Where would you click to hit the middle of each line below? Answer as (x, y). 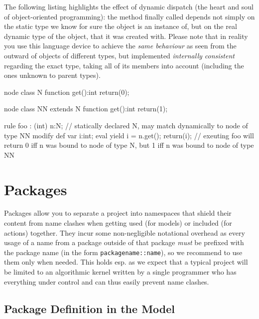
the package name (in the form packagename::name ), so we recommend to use (123, 252)
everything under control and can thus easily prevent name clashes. (107, 281)
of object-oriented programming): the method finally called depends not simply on (129, 16)
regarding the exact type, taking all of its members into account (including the (124, 65)
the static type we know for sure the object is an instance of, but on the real (121, 26)
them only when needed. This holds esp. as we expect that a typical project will (126, 262)
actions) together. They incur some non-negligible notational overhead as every (125, 232)
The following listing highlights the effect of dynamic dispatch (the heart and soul (129, 6)
